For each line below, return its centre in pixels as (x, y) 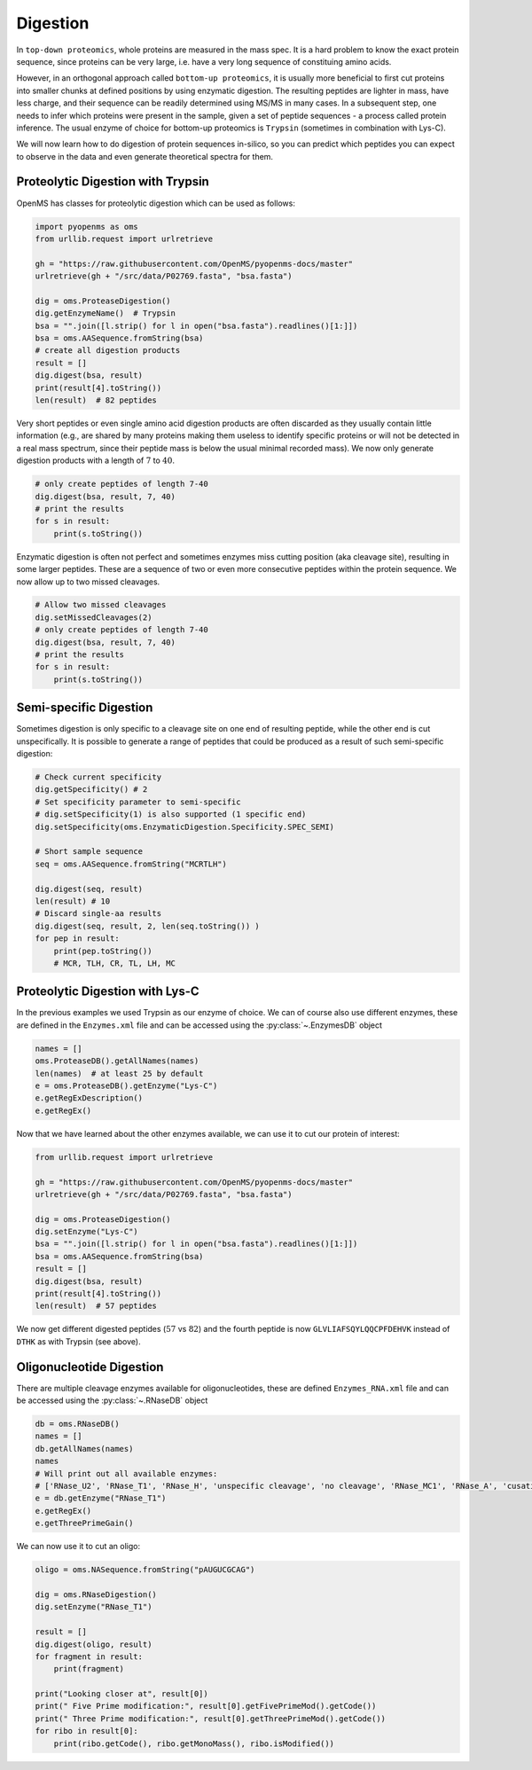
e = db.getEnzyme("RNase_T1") (101, 1498)
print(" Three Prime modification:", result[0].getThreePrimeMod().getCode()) (210, 1719)
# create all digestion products (108, 351)
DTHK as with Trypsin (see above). (78, 1341)
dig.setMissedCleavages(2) (94, 617)
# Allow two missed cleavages (101, 605)
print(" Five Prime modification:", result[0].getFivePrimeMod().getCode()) (206, 1706)
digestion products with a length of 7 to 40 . (95, 460)
